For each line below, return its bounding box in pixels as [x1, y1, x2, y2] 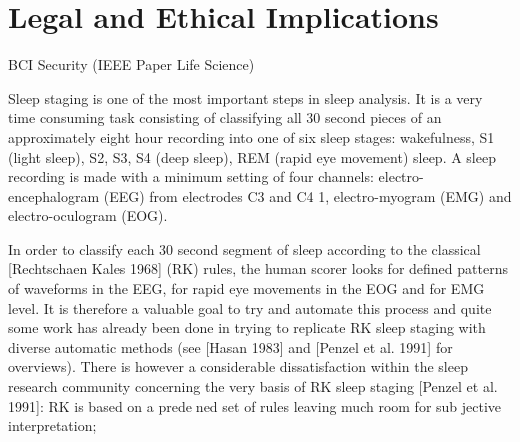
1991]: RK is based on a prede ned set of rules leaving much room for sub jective [8, 395, 502, 416]
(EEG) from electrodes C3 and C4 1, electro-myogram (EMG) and [103, 185, 512, 206]
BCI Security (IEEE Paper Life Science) [8, 54, 255, 75]
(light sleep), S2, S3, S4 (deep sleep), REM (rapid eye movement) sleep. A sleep [8, 146, 496, 167]
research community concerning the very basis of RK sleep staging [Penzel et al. [8, 376, 498, 397]
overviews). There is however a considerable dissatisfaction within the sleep [8, 356, 468, 377]
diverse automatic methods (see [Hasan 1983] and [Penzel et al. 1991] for [8, 336, 453, 357]
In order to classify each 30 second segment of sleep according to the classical [8, 238, 481, 259]
